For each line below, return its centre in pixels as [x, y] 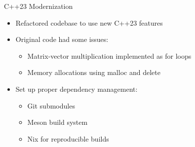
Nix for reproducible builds [68, 138]
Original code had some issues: [62, 39]
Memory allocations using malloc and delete [94, 72]
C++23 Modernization [39, 6]
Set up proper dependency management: [77, 89]
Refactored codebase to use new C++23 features [89, 22]
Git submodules [51, 105]
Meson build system [58, 122]
